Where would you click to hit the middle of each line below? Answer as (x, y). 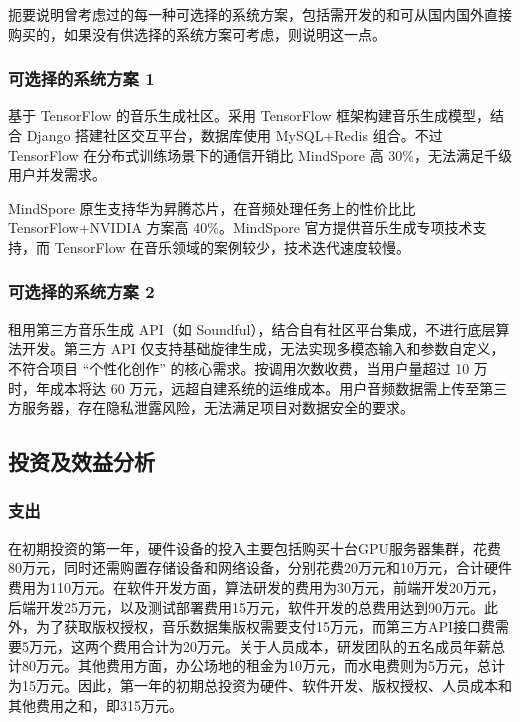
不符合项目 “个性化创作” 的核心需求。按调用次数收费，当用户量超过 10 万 (248, 367)
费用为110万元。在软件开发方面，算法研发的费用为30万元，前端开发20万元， (256, 586)
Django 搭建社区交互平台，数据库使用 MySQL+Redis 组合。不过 (234, 135)
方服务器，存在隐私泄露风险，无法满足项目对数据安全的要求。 (211, 407)
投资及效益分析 (81, 461)
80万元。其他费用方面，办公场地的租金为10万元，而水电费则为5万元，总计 (263, 665)
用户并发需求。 (57, 174)
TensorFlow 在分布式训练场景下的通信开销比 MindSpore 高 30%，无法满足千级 (260, 154)
